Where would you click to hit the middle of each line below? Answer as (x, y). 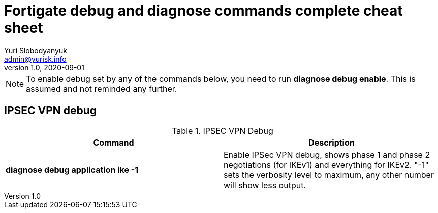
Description (332, 142)
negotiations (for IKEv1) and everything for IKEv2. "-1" (326, 165)
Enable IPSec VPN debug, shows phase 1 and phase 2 (327, 154)
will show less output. (265, 185)
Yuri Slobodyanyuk (36, 50)
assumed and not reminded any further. (102, 88)
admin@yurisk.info (35, 59)
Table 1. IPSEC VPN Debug (223, 131)
